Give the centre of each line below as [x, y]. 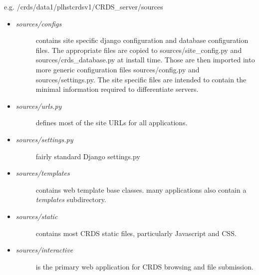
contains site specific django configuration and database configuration [142, 40]
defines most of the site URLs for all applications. [112, 123]
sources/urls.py [39, 106]
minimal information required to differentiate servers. [117, 89]
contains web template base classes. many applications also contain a [141, 189]
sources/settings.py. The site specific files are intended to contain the [141, 79]
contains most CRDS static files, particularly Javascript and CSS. [136, 233]
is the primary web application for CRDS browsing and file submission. [144, 266]
